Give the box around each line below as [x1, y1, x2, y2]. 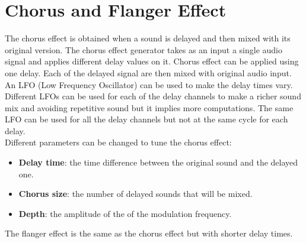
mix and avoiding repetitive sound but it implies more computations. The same [5, 101, 294, 114]
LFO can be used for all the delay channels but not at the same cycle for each [5, 113, 288, 125]
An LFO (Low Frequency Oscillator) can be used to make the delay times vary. [5, 78, 293, 90]
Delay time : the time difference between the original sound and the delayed [18, 156, 298, 169]
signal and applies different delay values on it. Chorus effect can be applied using [5, 55, 299, 67]
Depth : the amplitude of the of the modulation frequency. [18, 207, 232, 219]
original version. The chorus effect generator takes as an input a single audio [5, 43, 283, 56]
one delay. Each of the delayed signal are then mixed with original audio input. [5, 66, 292, 79]
